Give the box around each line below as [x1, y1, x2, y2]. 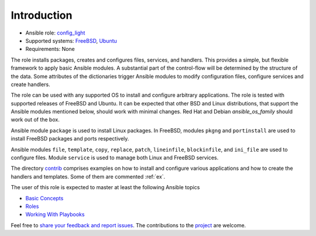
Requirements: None [25, 46, 75, 53]
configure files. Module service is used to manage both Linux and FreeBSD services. [11, 154, 219, 161]
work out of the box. [11, 116, 60, 123]
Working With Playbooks [25, 211, 85, 218]
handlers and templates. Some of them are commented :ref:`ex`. [11, 173, 166, 180]
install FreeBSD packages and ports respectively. [11, 135, 129, 142]
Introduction [11, 9, 73, 22]
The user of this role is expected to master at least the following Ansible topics [11, 184, 200, 191]
